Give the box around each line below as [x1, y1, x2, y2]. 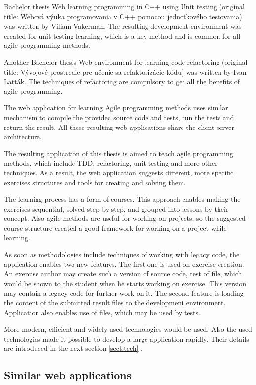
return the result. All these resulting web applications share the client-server [4, 122, 234, 132]
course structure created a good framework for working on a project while [4, 222, 227, 233]
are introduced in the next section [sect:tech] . [4, 343, 143, 353]
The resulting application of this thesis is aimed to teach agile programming [4, 148, 233, 158]
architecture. [4, 131, 42, 142]
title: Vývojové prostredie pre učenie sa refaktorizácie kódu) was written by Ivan [4, 66, 247, 77]
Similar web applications [4, 367, 132, 383]
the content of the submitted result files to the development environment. [4, 298, 226, 308]
